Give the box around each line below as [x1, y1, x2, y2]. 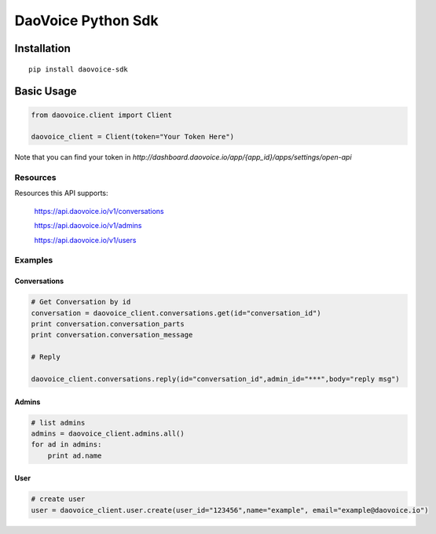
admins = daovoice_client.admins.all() [31, 429, 185, 438]
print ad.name [47, 451, 102, 460]
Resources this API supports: [14, 189, 108, 198]
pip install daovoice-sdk [28, 64, 129, 74]
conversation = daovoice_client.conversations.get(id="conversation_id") [31, 308, 321, 318]
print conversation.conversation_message [31, 330, 193, 340]
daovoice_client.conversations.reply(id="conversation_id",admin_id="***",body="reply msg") [31, 374, 400, 383]
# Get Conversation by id [31, 297, 131, 307]
